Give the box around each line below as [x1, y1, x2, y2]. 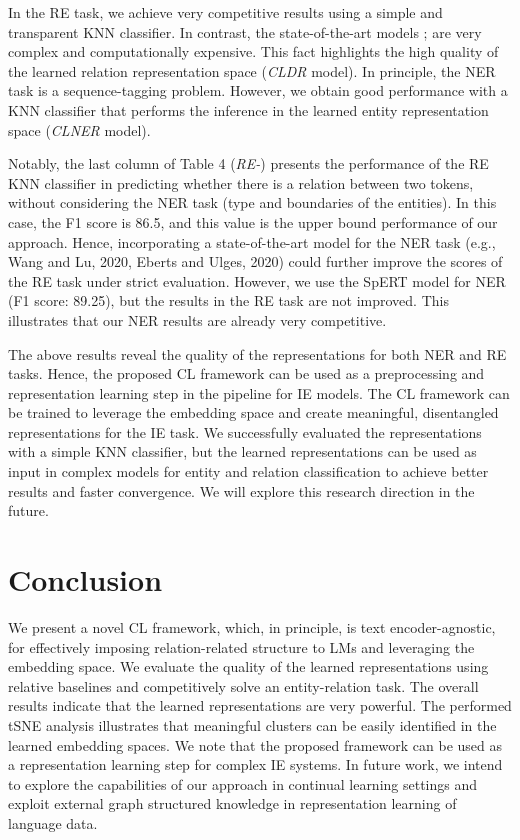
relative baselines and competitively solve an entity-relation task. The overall [8, 675, 479, 696]
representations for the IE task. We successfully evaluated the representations [8, 421, 482, 442]
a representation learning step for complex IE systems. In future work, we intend [8, 754, 503, 775]
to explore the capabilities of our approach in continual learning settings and [8, 773, 478, 794]
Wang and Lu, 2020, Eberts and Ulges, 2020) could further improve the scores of [8, 251, 503, 272]
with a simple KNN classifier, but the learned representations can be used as [8, 441, 477, 462]
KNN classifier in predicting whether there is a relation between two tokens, [8, 172, 474, 193]
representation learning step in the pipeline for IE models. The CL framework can [8, 382, 510, 403]
